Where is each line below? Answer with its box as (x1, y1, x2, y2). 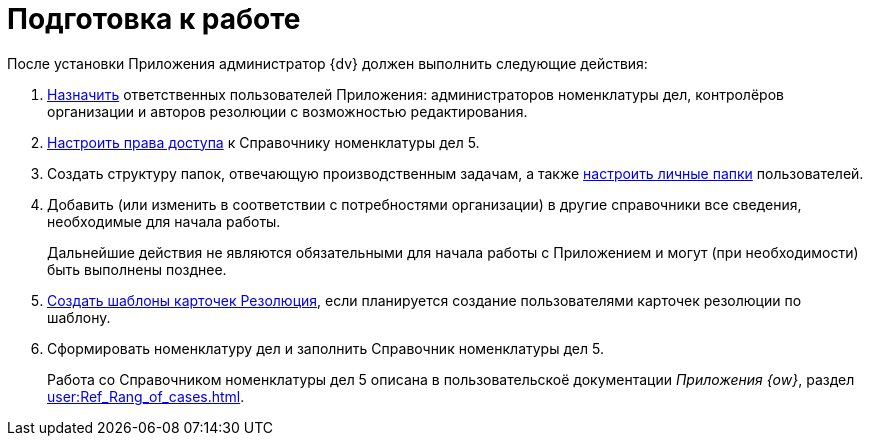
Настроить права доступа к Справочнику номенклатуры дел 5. (47, 133, 480, 151)
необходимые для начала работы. (47, 212, 281, 230)
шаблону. (47, 308, 111, 326)
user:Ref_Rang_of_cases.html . (47, 387, 245, 405)
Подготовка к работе (7, 2, 301, 36)
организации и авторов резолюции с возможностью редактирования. (47, 102, 528, 120)
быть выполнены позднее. (47, 260, 227, 278)
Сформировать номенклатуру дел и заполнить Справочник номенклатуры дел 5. (47, 339, 604, 357)
